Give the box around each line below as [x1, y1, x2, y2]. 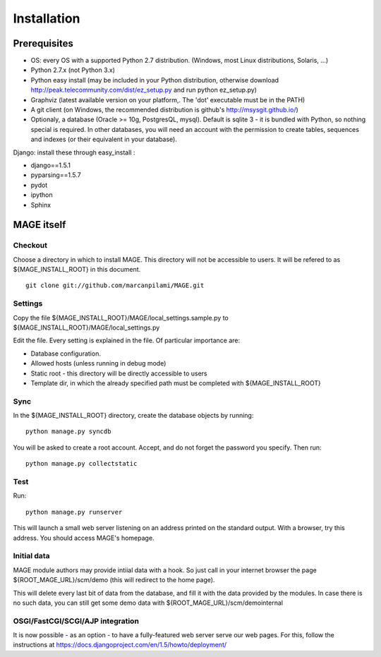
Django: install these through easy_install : [13, 148, 135, 157]
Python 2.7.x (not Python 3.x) [30, 66, 116, 74]
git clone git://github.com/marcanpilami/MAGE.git [25, 282, 205, 289]
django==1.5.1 [30, 161, 71, 169]
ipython [30, 191, 53, 199]
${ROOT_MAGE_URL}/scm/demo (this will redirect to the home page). [13, 576, 215, 584]
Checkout [13, 241, 47, 251]
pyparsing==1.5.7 [30, 171, 81, 179]
